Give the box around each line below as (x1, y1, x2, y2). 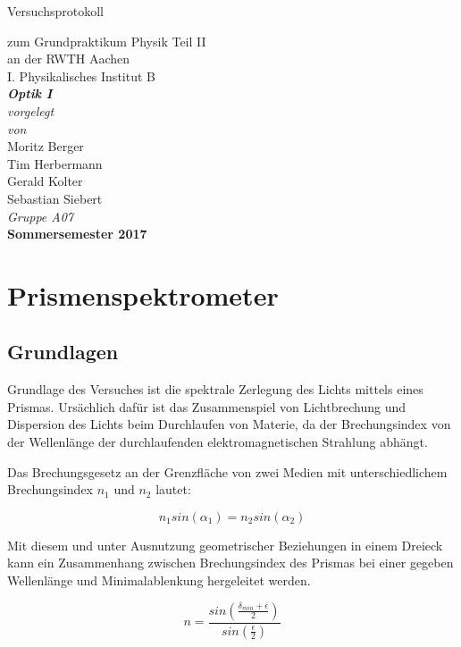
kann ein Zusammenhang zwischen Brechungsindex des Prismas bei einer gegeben (7, 553, 454, 572)
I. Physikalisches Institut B (7, 66, 155, 85)
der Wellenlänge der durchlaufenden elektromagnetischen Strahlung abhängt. (7, 433, 428, 451)
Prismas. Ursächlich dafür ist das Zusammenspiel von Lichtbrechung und (7, 397, 406, 416)
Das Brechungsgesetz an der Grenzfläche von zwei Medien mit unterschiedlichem (7, 462, 448, 481)
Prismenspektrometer (7, 276, 279, 313)
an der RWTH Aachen (7, 49, 130, 68)
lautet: (155, 480, 191, 499)
